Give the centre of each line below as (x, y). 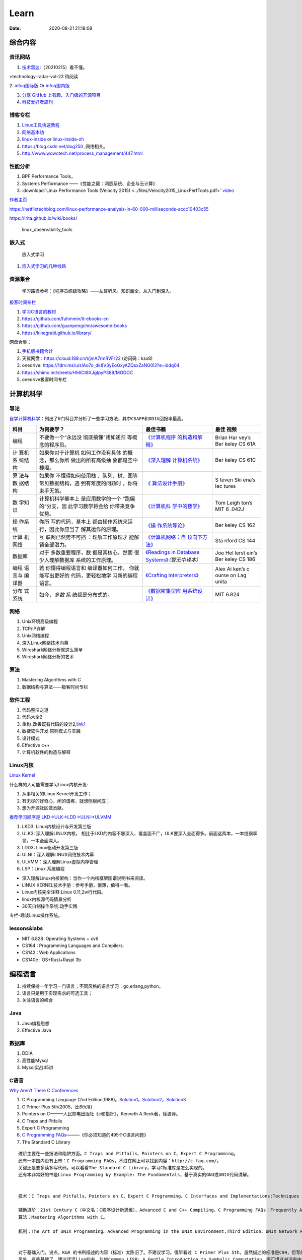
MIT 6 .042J (230, 509)
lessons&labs (26, 928)
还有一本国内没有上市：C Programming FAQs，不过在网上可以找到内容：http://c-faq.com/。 (120, 1161)
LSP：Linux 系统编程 (43, 869)
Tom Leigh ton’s (234, 502)
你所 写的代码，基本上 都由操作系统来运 (86, 522)
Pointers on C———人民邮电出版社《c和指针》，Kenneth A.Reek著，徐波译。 (101, 1114)
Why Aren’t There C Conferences (44, 1091)
